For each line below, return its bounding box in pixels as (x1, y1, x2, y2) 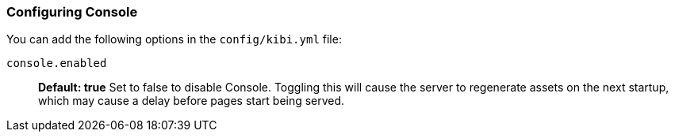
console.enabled (6, 57, 107, 70)
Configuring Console (6, 4, 138, 20)
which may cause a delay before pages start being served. (38, 94, 345, 108)
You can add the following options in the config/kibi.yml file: (6, 32, 342, 47)
